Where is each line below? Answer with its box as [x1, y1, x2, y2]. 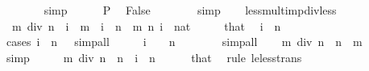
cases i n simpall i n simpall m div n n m [6, 33, 363, 50]
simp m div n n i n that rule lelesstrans [6, 48, 302, 65]
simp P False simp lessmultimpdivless [44, 2, 337, 18]
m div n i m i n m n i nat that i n [11, 17, 281, 34]
